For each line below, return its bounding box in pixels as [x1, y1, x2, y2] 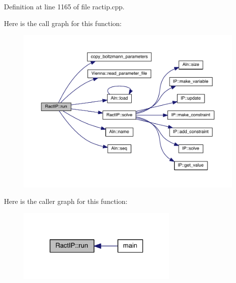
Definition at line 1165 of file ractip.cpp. [4, 1, 125, 11]
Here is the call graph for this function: [4, 18, 122, 28]
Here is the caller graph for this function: [4, 196, 128, 206]
